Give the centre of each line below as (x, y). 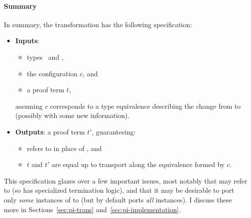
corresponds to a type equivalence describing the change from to (145, 106)
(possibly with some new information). (72, 115)
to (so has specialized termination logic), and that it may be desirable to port (119, 190)
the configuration (52, 73)
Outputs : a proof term (50, 131)
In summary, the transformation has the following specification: (98, 24)
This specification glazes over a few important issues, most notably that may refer (125, 180)
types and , (45, 57)
